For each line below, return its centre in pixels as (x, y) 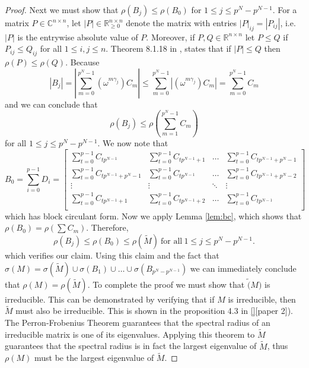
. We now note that (133, 143)
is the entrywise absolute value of (78, 37)
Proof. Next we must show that (62, 10)
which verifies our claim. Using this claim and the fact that (112, 255)
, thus (278, 346)
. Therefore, (107, 227)
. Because (82, 62)
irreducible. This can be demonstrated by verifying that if (110, 299)
